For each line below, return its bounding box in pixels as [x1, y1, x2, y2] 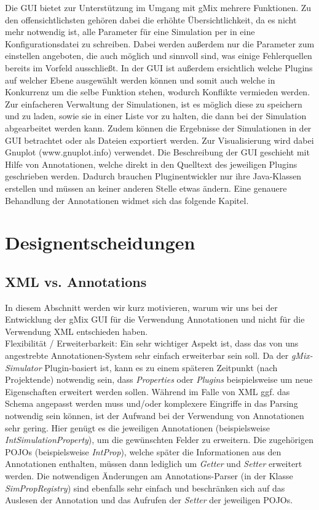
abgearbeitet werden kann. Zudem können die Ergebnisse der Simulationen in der [5, 121, 312, 134]
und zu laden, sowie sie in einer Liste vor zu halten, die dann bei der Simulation [5, 109, 307, 122]
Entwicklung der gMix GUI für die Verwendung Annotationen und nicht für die [5, 313, 305, 326]
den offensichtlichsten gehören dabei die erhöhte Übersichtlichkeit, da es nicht [5, 13, 297, 26]
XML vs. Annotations [5, 272, 147, 291]
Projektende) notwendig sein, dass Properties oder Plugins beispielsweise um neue [5, 373, 313, 386]
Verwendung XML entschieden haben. [5, 324, 148, 337]
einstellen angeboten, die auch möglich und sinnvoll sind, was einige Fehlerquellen [5, 49, 312, 62]
